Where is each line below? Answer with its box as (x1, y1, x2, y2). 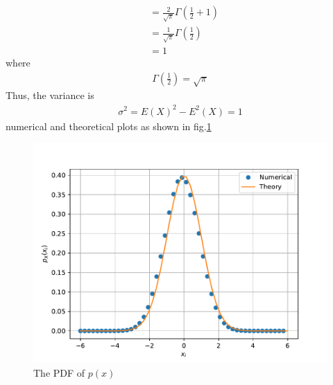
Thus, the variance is (6, 88, 94, 102)
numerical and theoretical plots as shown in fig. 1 (6, 118, 212, 133)
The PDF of (33, 365, 85, 379)
